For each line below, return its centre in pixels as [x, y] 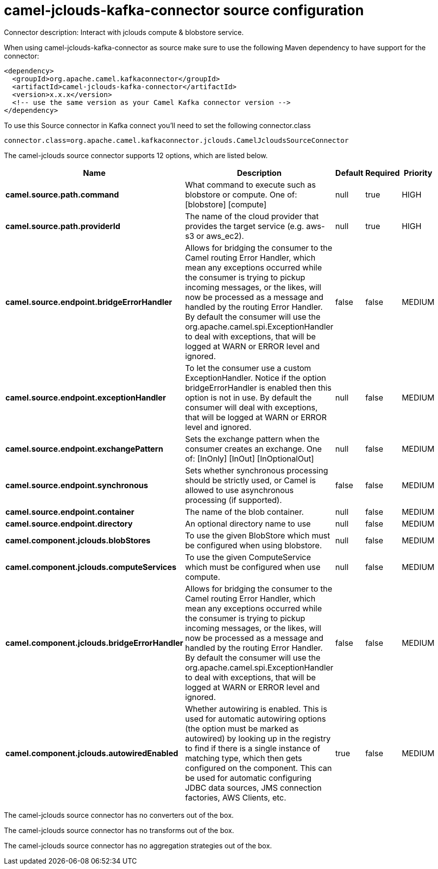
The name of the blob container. [244, 512]
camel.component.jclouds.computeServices [91, 567]
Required [383, 173]
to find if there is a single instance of [253, 748]
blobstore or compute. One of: [241, 194]
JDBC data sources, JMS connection [253, 787]
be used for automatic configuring [248, 778]
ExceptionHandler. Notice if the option [255, 378]
